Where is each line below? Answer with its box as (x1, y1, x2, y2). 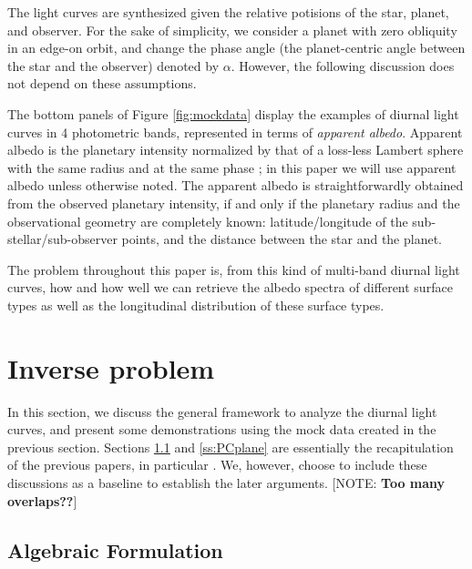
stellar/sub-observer (7, 229, 118, 249)
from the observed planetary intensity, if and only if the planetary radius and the (7, 193, 460, 212)
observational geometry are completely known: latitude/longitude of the (7, 211, 408, 230)
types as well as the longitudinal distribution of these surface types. (7, 295, 385, 314)
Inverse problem (7, 349, 215, 386)
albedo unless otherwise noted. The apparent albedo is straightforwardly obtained (7, 176, 464, 195)
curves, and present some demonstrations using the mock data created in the (7, 420, 436, 439)
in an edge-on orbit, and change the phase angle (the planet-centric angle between (7, 38, 466, 57)
